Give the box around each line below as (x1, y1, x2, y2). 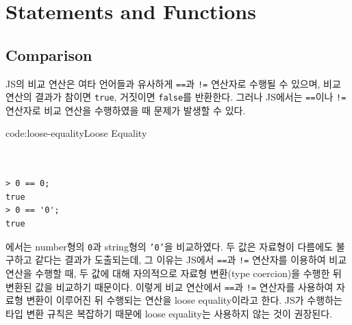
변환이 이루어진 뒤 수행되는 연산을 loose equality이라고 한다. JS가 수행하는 (26, 293, 342, 307)
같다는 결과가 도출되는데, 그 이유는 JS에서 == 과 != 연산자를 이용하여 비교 (35, 252, 347, 267)
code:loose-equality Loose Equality (5, 126, 147, 140)
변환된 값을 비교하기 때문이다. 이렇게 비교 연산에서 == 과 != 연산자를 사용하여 (5, 279, 334, 294)
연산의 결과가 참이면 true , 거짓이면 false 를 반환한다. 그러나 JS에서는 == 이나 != (5, 90, 347, 104)
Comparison (5, 44, 92, 65)
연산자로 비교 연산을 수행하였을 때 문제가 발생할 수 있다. (5, 103, 246, 117)
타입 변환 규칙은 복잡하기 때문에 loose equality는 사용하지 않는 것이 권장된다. (5, 306, 332, 320)
